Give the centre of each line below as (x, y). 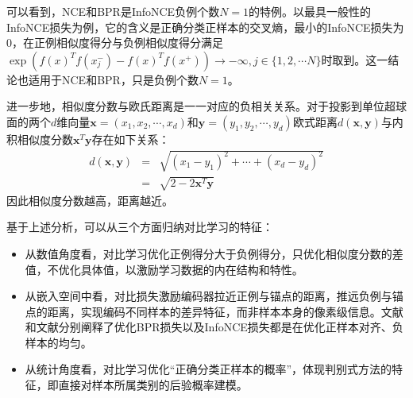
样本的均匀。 (58, 342)
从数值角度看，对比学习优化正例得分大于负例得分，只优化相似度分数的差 (214, 253)
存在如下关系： (131, 139)
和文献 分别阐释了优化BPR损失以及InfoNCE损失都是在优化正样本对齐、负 (214, 327)
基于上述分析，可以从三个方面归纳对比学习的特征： (140, 227)
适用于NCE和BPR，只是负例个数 (113, 79)
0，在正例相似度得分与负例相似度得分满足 (115, 43)
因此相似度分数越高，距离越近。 (90, 200)
